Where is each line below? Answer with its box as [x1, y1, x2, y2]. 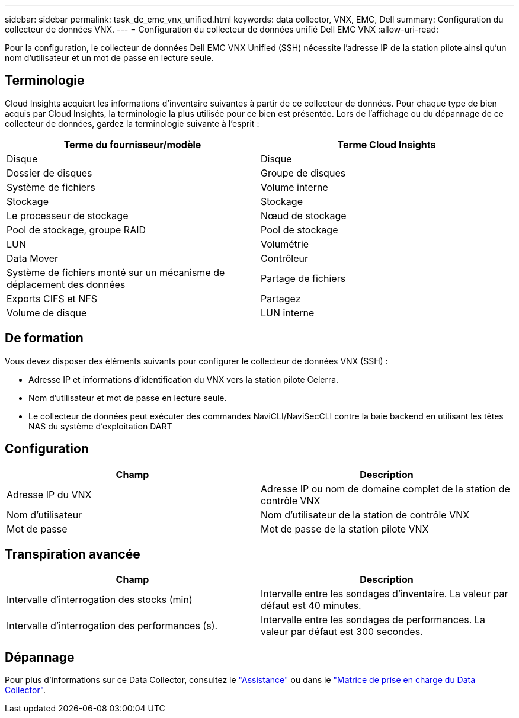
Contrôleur [261, 252, 309, 264]
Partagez [261, 292, 301, 304]
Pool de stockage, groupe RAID [7, 223, 146, 236]
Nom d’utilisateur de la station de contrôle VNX [261, 508, 470, 521]
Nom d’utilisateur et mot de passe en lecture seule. [28, 392, 227, 403]
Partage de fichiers [261, 272, 346, 284]
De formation [5, 331, 84, 346]
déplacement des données [7, 278, 126, 290]
